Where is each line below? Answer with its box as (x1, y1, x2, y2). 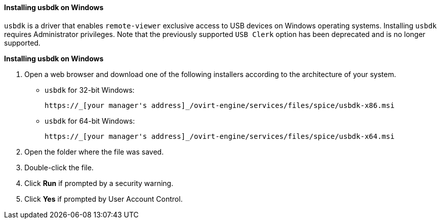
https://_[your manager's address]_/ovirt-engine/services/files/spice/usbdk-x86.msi (45, 101, 395, 109)
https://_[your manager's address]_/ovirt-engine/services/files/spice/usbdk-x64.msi (45, 132, 395, 140)
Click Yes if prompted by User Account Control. (24, 194, 183, 203)
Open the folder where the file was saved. (24, 147, 164, 156)
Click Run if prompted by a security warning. (24, 178, 174, 188)
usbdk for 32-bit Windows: (45, 85, 135, 94)
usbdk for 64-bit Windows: (45, 116, 135, 125)
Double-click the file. (24, 163, 94, 172)
